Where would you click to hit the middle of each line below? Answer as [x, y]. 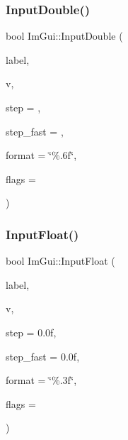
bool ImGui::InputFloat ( [60, 261]
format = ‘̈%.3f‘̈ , [41, 380]
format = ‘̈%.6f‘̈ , [41, 155]
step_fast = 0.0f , [43, 356]
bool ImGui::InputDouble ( [64, 36]
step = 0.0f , [31, 332]
